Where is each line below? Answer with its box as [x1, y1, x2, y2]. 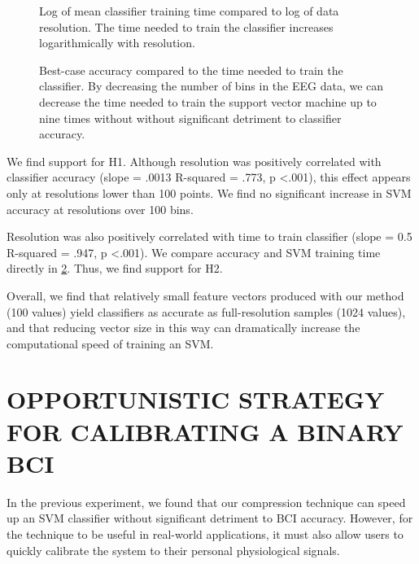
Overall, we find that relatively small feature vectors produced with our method [7, 286, 404, 304]
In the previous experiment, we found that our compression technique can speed [7, 493, 406, 510]
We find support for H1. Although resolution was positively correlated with [7, 152, 382, 169]
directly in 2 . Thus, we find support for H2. [7, 260, 223, 277]
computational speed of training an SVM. [7, 334, 214, 352]
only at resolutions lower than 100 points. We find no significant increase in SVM [7, 184, 412, 201]
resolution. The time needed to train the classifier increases [39, 18, 334, 35]
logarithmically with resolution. [39, 34, 195, 51]
